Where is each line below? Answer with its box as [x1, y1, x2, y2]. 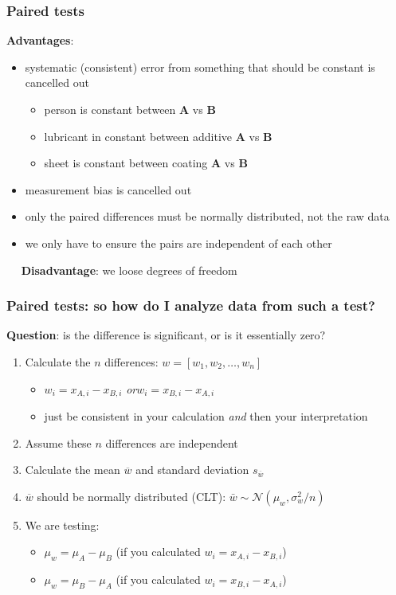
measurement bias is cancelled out [25, 181, 192, 198]
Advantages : [6, 32, 74, 49]
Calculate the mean [25, 461, 120, 478]
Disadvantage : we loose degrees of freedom [21, 261, 237, 278]
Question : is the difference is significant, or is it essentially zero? [6, 327, 326, 343]
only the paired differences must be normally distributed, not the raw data [25, 208, 390, 225]
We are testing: [25, 516, 100, 533]
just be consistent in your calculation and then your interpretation [44, 408, 368, 425]
